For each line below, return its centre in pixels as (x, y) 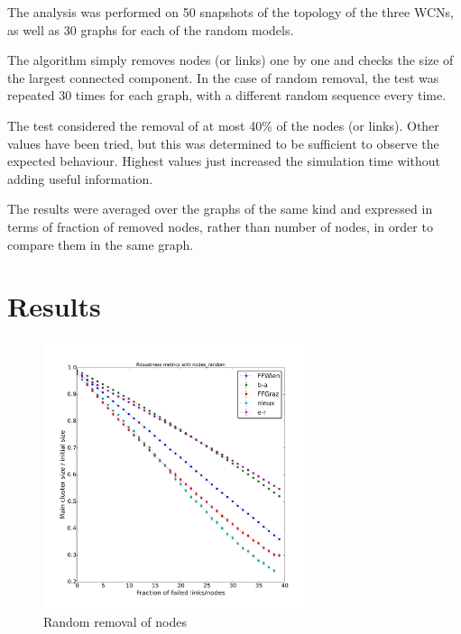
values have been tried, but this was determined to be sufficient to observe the (223, 143)
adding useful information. (80, 178)
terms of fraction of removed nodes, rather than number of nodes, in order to (220, 226)
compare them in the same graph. (101, 244)
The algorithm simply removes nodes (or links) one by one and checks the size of (230, 60)
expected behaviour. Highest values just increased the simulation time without (224, 161)
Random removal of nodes (115, 621)
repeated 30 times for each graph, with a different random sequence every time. (227, 95)
